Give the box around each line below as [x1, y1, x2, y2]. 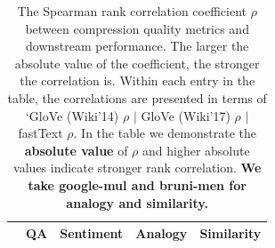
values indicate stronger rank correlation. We [13, 158, 262, 177]
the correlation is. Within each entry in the [20, 71, 255, 90]
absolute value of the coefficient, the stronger [14, 53, 260, 72]
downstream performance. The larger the [26, 36, 249, 55]
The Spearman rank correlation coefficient [17, 2, 247, 20]
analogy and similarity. [66, 193, 208, 212]
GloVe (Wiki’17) [141, 106, 231, 124]
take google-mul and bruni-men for [28, 175, 247, 194]
